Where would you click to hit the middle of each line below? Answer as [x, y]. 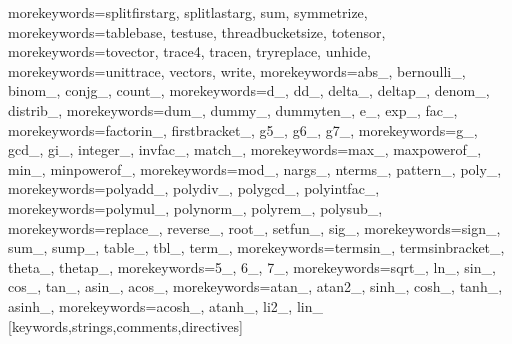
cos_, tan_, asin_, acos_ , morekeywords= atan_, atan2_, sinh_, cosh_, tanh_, [255, 286]
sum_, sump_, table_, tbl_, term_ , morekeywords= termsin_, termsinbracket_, [256, 247]
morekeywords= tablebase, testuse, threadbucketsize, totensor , [197, 31]
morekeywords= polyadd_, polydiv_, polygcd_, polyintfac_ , [194, 188]
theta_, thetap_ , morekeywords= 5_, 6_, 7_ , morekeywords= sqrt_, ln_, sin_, [252, 266]
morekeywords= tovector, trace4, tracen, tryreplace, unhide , [189, 51]
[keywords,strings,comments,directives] [125, 325]
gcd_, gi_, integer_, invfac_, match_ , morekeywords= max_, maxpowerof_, [245, 149]
